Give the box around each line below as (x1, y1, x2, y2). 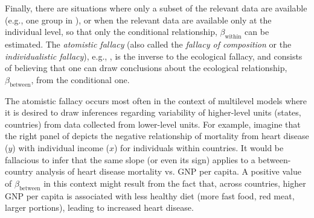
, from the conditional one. (31, 73, 130, 86)
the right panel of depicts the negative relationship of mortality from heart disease (5, 129, 309, 142)
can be (245, 25, 269, 38)
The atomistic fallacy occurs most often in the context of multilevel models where (5, 94, 307, 107)
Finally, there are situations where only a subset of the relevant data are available (5, 2, 307, 14)
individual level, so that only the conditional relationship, (5, 25, 217, 38)
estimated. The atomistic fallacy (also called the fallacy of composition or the (5, 37, 292, 50)
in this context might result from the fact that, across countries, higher (43, 176, 306, 189)
